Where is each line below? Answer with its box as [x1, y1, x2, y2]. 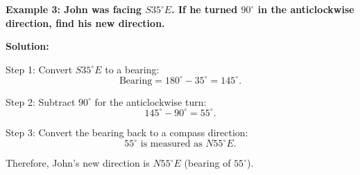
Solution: [6, 39, 49, 53]
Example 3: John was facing [6, 2, 142, 16]
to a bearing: [105, 62, 160, 76]
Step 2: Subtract [6, 94, 76, 109]
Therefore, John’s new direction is [6, 156, 150, 170]
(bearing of [184, 156, 231, 170]
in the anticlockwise [257, 2, 354, 16]
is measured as [140, 139, 203, 149]
